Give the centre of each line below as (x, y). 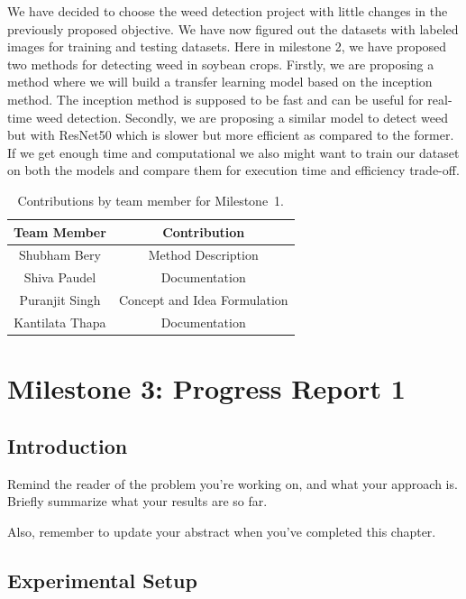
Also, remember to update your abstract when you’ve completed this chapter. (222, 531)
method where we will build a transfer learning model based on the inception (220, 82)
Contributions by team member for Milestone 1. (151, 200)
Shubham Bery (60, 255)
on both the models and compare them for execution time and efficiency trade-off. (233, 170)
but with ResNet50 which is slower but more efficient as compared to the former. (231, 135)
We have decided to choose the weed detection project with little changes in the (228, 11)
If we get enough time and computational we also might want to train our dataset (233, 152)
